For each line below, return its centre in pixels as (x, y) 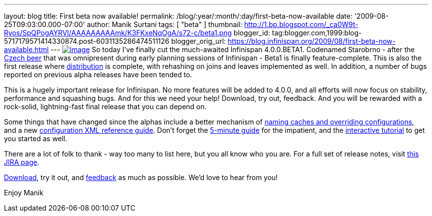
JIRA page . (22, 162)
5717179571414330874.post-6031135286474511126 (87, 41)
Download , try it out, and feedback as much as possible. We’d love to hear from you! (141, 177)
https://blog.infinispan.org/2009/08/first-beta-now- (311, 41)
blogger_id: (252, 33)
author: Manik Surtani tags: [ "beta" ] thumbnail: (165, 24)
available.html (26, 49)
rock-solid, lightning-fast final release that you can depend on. (105, 107)
